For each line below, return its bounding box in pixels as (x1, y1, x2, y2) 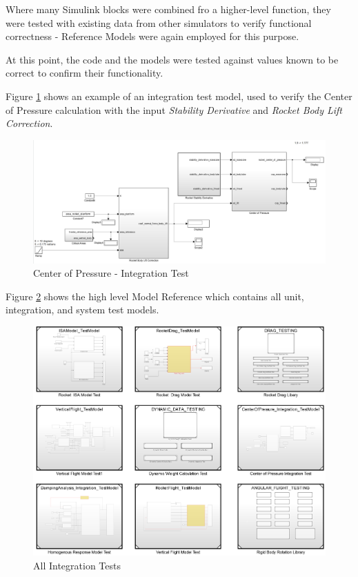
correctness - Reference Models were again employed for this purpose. (6, 29, 299, 43)
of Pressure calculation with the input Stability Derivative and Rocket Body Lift (6, 102, 343, 117)
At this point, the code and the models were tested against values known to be (6, 52, 339, 66)
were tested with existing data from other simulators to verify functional (6, 15, 312, 30)
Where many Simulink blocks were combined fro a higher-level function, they (6, 2, 331, 16)
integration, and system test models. (6, 302, 159, 317)
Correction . (6, 116, 53, 130)
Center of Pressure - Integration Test (33, 266, 189, 280)
